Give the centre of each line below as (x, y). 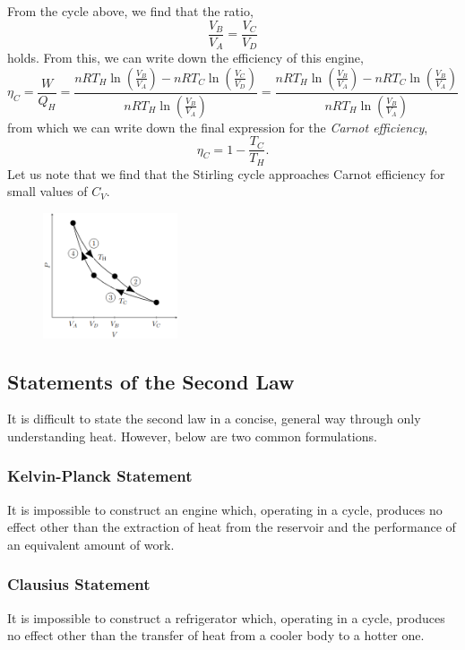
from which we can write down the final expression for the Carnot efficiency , (218, 127)
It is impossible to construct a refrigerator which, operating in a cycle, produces (226, 617)
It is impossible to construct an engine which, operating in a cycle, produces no (225, 509)
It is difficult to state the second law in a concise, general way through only (214, 419)
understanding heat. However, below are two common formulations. (192, 436)
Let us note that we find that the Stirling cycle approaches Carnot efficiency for (226, 173)
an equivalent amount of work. (91, 544)
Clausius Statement (79, 584)
